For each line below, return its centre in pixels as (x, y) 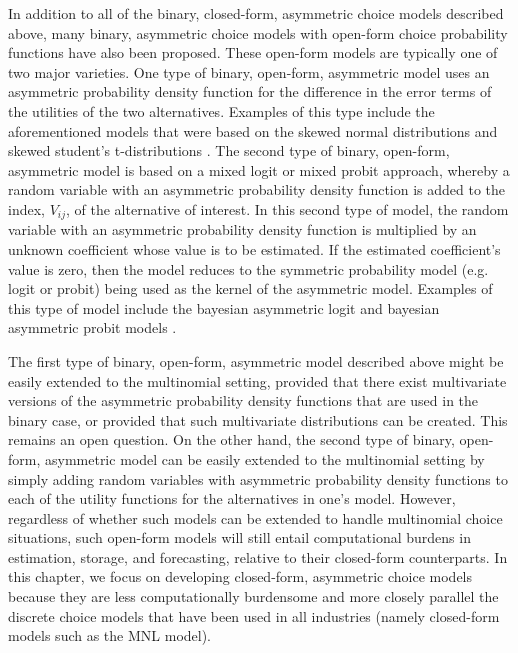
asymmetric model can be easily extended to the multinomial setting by (264, 458)
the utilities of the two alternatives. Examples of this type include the (221, 110)
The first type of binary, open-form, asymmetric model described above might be (256, 360)
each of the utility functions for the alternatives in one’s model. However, (232, 498)
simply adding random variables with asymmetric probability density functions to (258, 478)
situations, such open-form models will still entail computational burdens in (239, 537)
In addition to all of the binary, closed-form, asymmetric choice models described (256, 13)
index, (26, 208)
